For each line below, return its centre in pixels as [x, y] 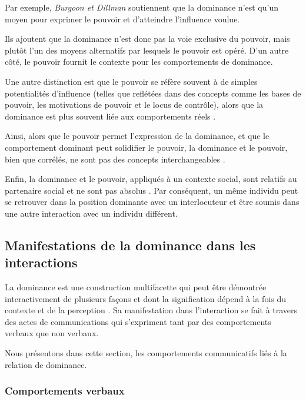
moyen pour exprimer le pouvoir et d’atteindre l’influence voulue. [122, 19]
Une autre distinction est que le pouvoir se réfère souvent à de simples [131, 81]
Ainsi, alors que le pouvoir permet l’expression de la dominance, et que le [137, 136]
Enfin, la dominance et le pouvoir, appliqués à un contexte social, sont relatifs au [151, 179]
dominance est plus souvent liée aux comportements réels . [110, 116]
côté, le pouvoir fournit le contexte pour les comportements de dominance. [139, 62]
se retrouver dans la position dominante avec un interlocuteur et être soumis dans [152, 202]
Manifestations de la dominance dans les [130, 245]
